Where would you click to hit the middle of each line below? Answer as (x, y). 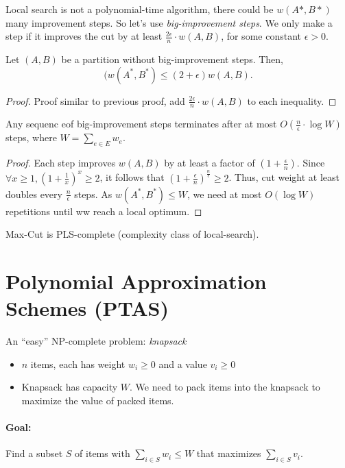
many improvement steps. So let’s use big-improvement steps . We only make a (169, 22)
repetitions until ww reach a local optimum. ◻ (104, 211)
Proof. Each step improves (61, 163)
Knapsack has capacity (70, 387)
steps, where (31, 137)
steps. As (93, 194)
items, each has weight (78, 364)
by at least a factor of (210, 163)
